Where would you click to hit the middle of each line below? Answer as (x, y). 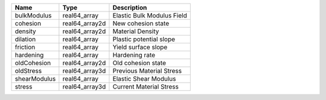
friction (25, 47)
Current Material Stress (146, 86)
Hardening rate (134, 55)
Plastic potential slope (144, 39)
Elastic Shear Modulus (144, 79)
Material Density (136, 31)
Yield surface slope (140, 47)
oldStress (28, 71)
